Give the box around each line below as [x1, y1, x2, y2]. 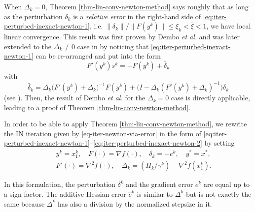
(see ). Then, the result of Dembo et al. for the [4, 92, 146, 103]
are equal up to [203, 179, 250, 189]
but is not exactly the [185, 188, 252, 199]
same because [4, 198, 45, 209]
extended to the [4, 41, 52, 51]
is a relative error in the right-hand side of [73, 11, 201, 21]
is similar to [137, 188, 173, 199]
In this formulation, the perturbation [4, 179, 115, 189]
